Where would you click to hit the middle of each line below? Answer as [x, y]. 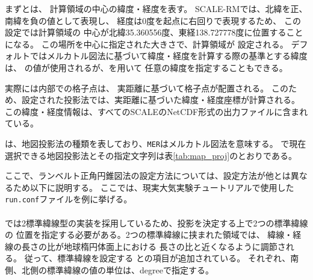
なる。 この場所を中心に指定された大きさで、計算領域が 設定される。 [150, 44]
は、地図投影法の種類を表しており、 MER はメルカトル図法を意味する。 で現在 [156, 143]
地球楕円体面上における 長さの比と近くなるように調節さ [175, 246]
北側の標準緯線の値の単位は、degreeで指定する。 [117, 270]
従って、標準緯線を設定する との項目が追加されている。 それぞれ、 [157, 258]
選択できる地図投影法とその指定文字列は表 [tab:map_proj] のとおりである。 [151, 155]
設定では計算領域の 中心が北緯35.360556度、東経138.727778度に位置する [146, 32]
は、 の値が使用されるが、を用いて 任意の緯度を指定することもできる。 [146, 67]
